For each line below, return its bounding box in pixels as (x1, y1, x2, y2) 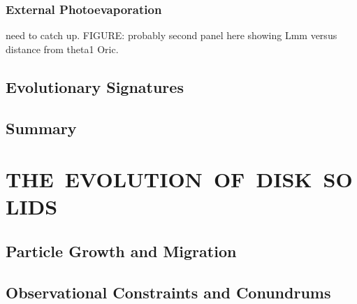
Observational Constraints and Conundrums (6, 281, 331, 303)
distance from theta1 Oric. (6, 41, 119, 56)
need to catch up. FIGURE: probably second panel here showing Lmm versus (6, 28, 337, 43)
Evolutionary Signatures (6, 75, 184, 97)
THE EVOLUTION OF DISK (6, 165, 312, 194)
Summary (6, 117, 77, 138)
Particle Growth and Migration (6, 240, 237, 261)
